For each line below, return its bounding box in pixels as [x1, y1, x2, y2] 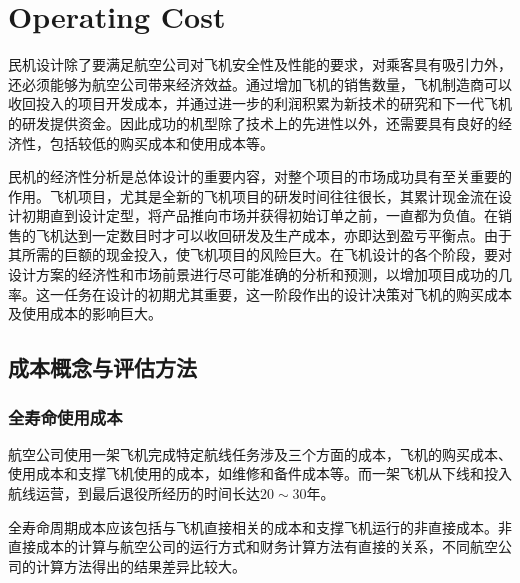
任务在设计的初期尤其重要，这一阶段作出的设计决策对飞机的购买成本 [63, 283, 512, 304]
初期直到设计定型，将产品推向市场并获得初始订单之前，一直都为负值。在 [21, 205, 498, 226]
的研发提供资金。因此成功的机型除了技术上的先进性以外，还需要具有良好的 [8, 112, 498, 133]
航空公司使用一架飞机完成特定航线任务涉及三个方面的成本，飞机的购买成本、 [8, 443, 512, 464]
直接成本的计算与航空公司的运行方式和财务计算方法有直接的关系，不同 [8, 536, 470, 557]
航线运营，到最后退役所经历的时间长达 [8, 483, 260, 504]
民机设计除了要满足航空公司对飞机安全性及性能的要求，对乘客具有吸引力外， [8, 54, 512, 75]
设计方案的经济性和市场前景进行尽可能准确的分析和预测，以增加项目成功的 [8, 264, 498, 285]
